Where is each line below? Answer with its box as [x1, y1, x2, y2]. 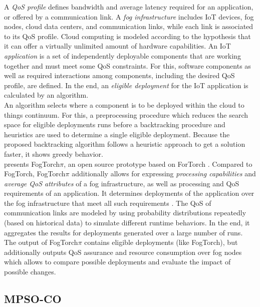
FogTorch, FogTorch [4, 168, 66, 179]
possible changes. [4, 266, 56, 277]
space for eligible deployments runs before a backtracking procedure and [4, 119, 225, 130]
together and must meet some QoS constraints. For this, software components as [4, 60, 251, 71]
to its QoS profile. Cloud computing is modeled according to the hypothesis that [4, 31, 251, 41]
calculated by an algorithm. [4, 90, 89, 100]
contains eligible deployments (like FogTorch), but [84, 237, 238, 247]
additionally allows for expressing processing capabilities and [72, 168, 256, 179]
